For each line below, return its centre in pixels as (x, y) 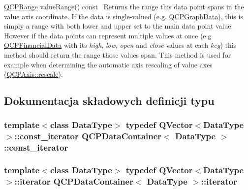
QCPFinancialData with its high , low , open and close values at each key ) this (120, 45)
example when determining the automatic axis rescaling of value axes (108, 64)
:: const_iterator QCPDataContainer (88, 136)
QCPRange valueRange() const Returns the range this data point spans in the (124, 6)
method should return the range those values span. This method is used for (118, 54)
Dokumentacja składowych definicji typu (109, 101)
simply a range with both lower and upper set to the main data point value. (119, 26)
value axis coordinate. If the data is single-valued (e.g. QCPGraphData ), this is (124, 16)
